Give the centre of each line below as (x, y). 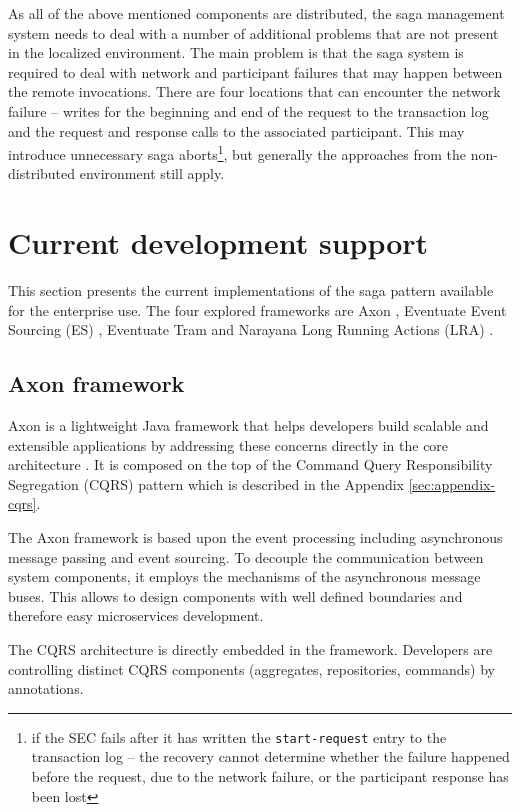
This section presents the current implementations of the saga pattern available (251, 290)
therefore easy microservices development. (136, 615)
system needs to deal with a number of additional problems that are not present (253, 32)
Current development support (218, 242)
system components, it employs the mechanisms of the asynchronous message (244, 576)
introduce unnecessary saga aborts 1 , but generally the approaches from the (237, 152)
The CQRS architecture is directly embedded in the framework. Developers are (250, 649)
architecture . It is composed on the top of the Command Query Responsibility (250, 464)
